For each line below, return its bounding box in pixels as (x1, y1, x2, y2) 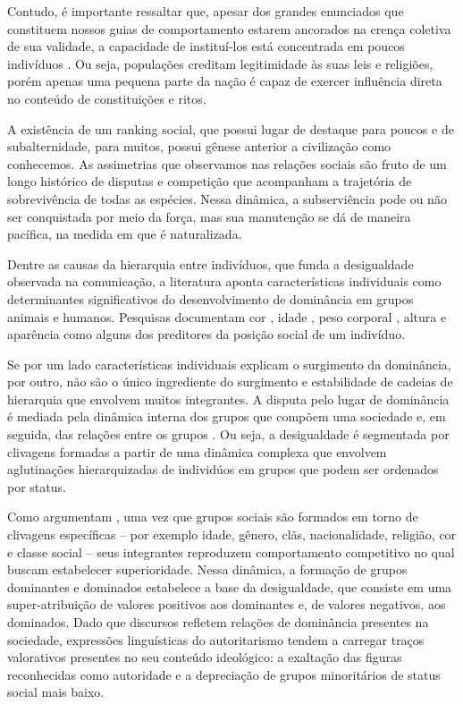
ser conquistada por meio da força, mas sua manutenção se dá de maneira (7, 207, 411, 225)
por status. (7, 477, 66, 496)
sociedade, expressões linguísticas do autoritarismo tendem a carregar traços (7, 630, 425, 649)
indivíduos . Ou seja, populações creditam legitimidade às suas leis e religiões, (7, 54, 434, 72)
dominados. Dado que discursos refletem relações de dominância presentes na (7, 613, 429, 631)
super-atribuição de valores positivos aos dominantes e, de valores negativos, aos (7, 595, 446, 614)
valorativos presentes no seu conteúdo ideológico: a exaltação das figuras (7, 648, 402, 666)
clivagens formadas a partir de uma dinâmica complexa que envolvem (7, 442, 387, 461)
